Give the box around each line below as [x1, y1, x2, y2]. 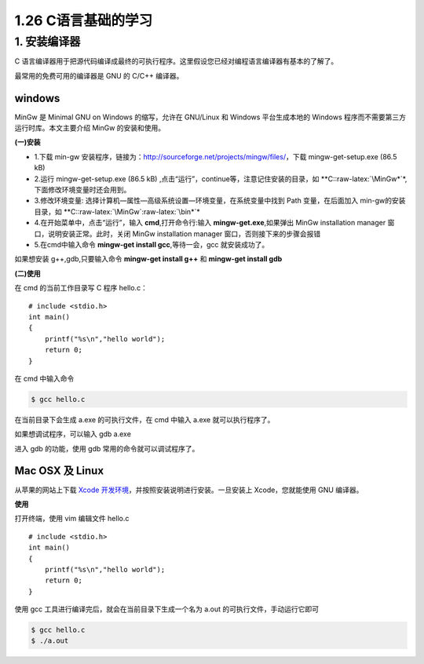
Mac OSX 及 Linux [14, 464, 104, 478]
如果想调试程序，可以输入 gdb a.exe [14, 429, 131, 439]
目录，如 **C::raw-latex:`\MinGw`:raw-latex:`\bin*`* [34, 206, 200, 216]
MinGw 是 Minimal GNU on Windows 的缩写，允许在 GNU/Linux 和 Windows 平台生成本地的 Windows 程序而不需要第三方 [14, 112, 406, 122]
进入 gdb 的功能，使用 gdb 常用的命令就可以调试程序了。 [14, 443, 199, 453]
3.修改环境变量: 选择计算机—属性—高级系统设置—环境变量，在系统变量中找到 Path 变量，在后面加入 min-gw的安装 [34, 196, 406, 206]
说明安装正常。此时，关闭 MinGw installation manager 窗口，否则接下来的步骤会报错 [47, 228, 321, 239]
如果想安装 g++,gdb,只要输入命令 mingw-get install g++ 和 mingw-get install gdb [14, 254, 283, 264]
